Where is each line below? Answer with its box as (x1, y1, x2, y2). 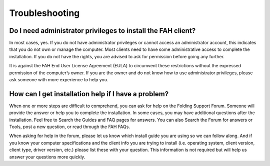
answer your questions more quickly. (9, 154, 85, 160)
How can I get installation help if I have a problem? (9, 90, 169, 98)
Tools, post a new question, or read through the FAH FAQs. (9, 124, 130, 130)
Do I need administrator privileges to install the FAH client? (9, 26, 196, 35)
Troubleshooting (9, 7, 80, 18)
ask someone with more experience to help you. (9, 77, 108, 83)
